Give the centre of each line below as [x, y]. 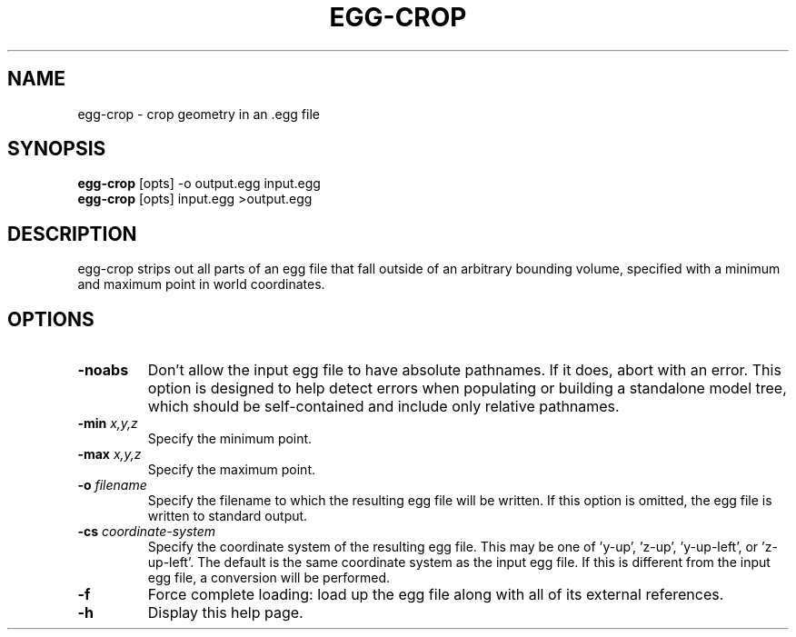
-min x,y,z [108, 423]
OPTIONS [51, 319]
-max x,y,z [109, 454]
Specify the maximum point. [231, 470]
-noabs [103, 370]
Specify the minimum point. [230, 439]
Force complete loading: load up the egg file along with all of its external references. [436, 595]
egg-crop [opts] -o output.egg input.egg [199, 184]
